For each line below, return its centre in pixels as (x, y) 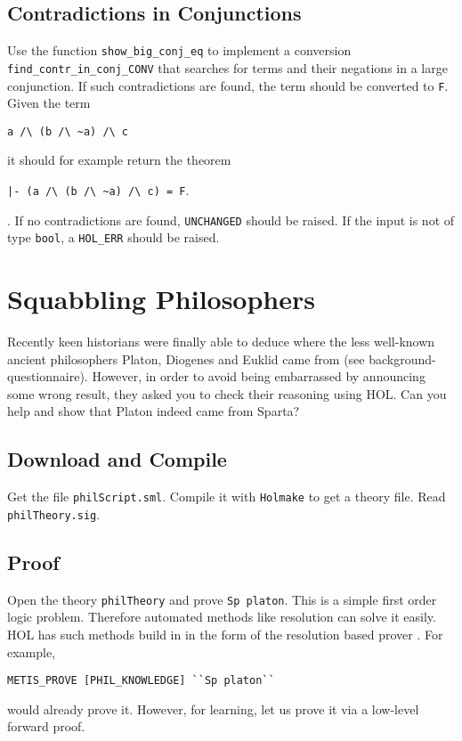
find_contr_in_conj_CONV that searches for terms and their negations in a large (227, 67)
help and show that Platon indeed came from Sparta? (154, 411)
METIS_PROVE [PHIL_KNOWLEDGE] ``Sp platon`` (141, 681)
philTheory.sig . (54, 513)
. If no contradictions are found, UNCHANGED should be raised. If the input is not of (231, 220)
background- (402, 358)
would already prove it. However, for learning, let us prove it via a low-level (213, 708)
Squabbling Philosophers (161, 299)
